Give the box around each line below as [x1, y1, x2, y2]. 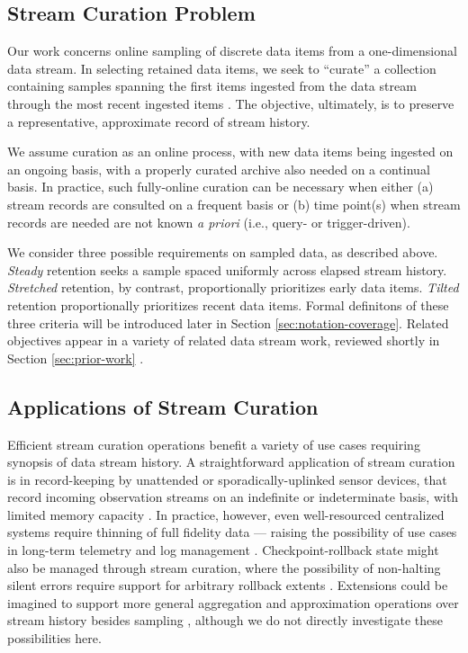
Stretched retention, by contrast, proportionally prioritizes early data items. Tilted [7, 278, 459, 297]
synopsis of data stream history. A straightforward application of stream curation [7, 452, 455, 471]
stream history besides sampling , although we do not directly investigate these [7, 611, 444, 630]
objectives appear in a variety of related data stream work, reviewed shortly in [7, 331, 440, 350]
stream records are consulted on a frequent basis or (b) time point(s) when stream [7, 194, 461, 213]
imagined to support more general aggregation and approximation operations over [7, 593, 459, 612]
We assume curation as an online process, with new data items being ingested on [7, 142, 454, 161]
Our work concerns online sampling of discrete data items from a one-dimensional [7, 41, 457, 60]
